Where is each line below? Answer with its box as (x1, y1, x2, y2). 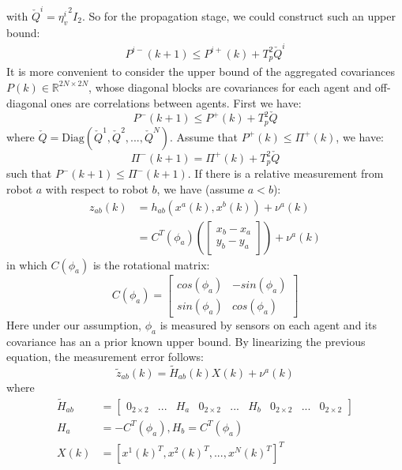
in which (6, 256, 47, 273)
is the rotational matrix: (92, 256, 210, 273)
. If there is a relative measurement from (187, 165, 384, 182)
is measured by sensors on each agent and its (160, 316, 377, 333)
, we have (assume (156, 181, 245, 197)
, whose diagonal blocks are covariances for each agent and (88, 78, 372, 95)
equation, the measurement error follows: (6, 348, 204, 365)
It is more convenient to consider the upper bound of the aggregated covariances (6, 63, 395, 80)
